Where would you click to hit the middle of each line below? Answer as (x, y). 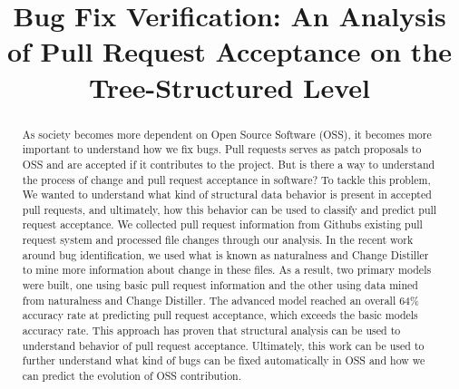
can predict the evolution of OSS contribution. (132, 376)
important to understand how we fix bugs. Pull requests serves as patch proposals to (222, 149)
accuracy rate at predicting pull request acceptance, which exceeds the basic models (220, 315)
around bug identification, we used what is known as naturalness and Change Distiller (225, 254)
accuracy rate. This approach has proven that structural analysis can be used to (211, 331)
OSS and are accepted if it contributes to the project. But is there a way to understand (229, 164)
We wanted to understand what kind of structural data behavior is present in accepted (227, 194)
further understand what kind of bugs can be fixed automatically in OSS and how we (224, 360)
